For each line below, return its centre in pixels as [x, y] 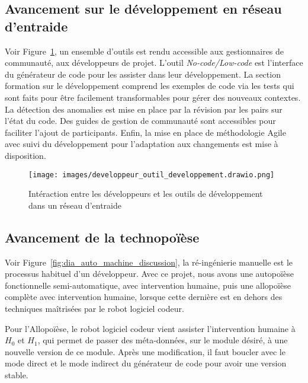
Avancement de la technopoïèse [102, 237]
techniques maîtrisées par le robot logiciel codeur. [94, 308]
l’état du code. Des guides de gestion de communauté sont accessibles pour [140, 121]
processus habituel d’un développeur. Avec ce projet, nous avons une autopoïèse [149, 274]
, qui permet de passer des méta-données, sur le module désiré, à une [163, 340]
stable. [17, 374]
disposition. [25, 155]
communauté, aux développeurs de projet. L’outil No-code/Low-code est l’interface [154, 63]
